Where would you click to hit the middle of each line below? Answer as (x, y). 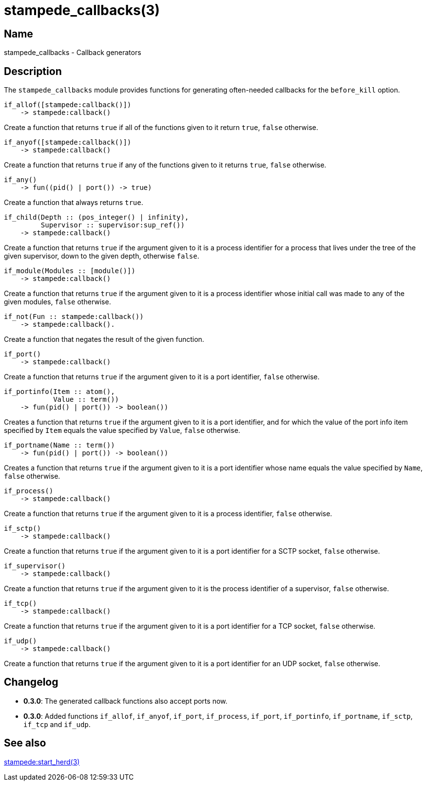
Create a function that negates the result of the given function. (104, 339)
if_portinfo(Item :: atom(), (59, 392)
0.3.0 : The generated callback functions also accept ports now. (126, 701)
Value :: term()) (86, 400)
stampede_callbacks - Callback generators (73, 53)
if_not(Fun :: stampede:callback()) (74, 317)
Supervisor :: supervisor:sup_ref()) (113, 225)
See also (25, 743)
